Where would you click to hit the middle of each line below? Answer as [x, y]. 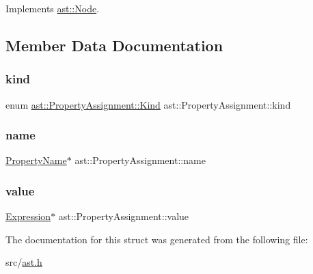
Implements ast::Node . [53, 8]
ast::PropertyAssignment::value [124, 216]
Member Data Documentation [114, 45]
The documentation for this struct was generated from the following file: [157, 239]
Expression [28, 216]
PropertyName [36, 160]
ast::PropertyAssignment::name [140, 160]
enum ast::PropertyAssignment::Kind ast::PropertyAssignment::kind [148, 104]
